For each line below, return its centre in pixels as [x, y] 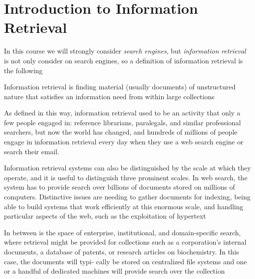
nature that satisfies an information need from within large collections [109, 96]
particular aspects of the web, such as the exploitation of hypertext [105, 216]
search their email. [32, 151]
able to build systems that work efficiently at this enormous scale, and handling [124, 206]
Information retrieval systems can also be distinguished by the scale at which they [127, 168]
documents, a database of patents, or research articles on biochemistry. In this [122, 251]
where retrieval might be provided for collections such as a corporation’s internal [125, 242]
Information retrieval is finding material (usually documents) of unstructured [120, 87]
